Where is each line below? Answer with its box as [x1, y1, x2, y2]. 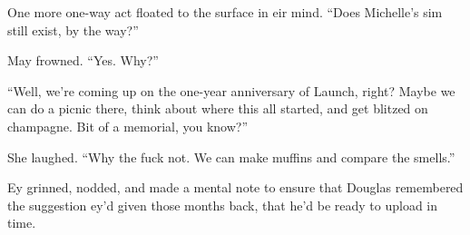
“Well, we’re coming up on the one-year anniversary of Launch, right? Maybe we [7, 81, 455, 100]
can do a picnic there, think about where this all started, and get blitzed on [7, 99, 428, 118]
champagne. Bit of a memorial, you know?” [7, 116, 249, 135]
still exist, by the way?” [7, 20, 139, 39]
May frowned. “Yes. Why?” [7, 51, 159, 70]
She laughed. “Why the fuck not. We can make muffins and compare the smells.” [7, 147, 455, 166]
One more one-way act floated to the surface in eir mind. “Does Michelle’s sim [7, 3, 443, 21]
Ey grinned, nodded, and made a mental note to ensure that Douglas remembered [7, 178, 464, 197]
